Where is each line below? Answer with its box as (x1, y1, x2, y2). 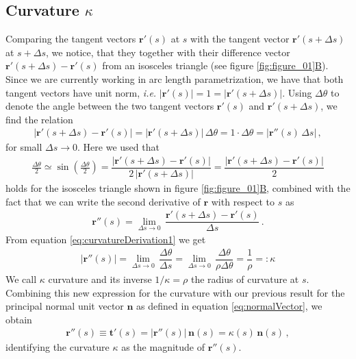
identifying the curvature (5, 340, 110, 354)
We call (5, 272, 37, 286)
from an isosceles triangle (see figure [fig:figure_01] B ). (102, 58, 329, 73)
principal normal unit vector (5, 299, 124, 313)
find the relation (5, 112, 73, 126)
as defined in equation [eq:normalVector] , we (136, 299, 322, 313)
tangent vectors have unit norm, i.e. (5, 85, 157, 99)
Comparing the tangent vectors (5, 32, 136, 46)
